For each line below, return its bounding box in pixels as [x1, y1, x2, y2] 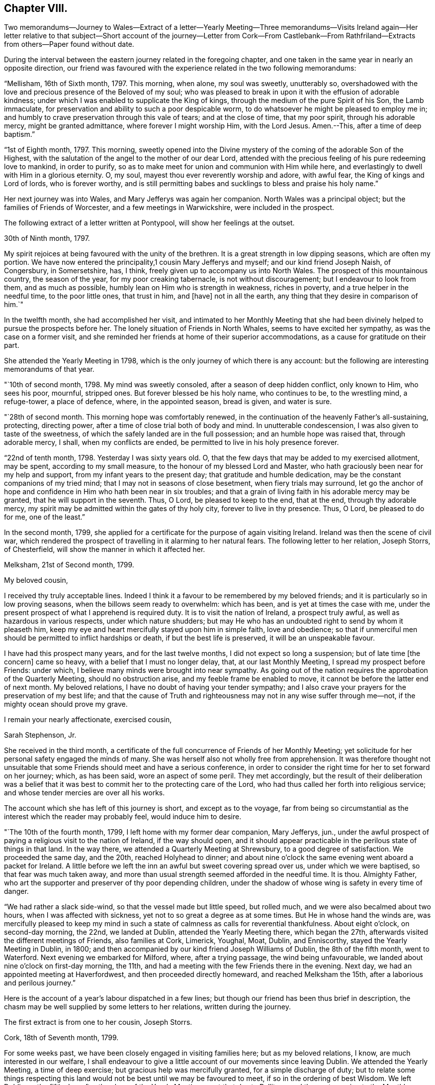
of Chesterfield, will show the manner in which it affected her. [4, 545, 205, 554]
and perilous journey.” [4, 978, 76, 987]
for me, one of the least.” [4, 513, 85, 522]
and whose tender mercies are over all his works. [4, 788, 165, 797]
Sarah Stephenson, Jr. [4, 731, 77, 740]
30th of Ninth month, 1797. [4, 234, 90, 243]
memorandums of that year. [4, 365, 94, 374]
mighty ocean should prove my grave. [4, 700, 128, 709]
